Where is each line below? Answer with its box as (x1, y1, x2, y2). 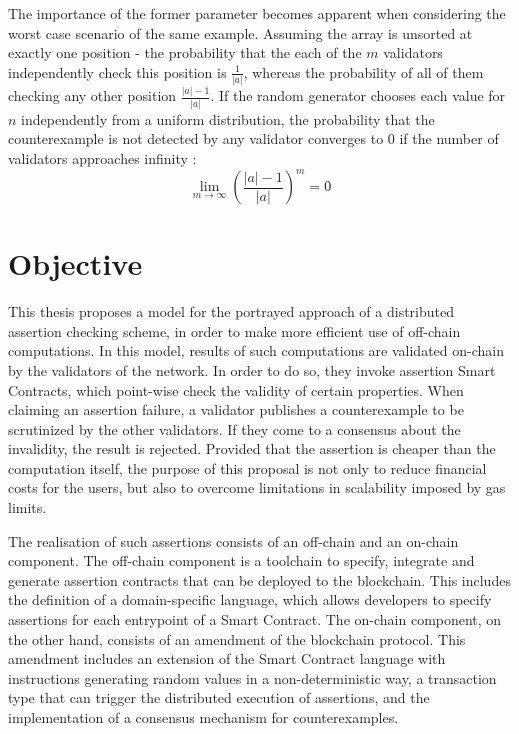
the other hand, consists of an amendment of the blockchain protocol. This (8, 628, 466, 649)
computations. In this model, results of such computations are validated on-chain (8, 340, 504, 361)
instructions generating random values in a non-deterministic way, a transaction (8, 667, 497, 688)
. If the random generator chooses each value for (210, 85, 506, 106)
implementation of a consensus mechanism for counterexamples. (8, 707, 399, 727)
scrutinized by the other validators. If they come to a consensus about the (8, 418, 461, 439)
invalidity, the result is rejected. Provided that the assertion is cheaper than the (8, 438, 496, 459)
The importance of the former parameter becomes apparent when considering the (8, 3, 506, 23)
